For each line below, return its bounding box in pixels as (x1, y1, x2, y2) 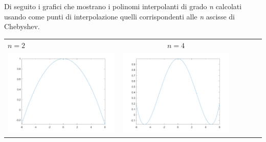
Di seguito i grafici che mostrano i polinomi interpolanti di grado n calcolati (4, 1, 242, 11)
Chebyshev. (4, 21, 40, 32)
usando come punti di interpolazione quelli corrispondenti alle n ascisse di (4, 11, 235, 21)
